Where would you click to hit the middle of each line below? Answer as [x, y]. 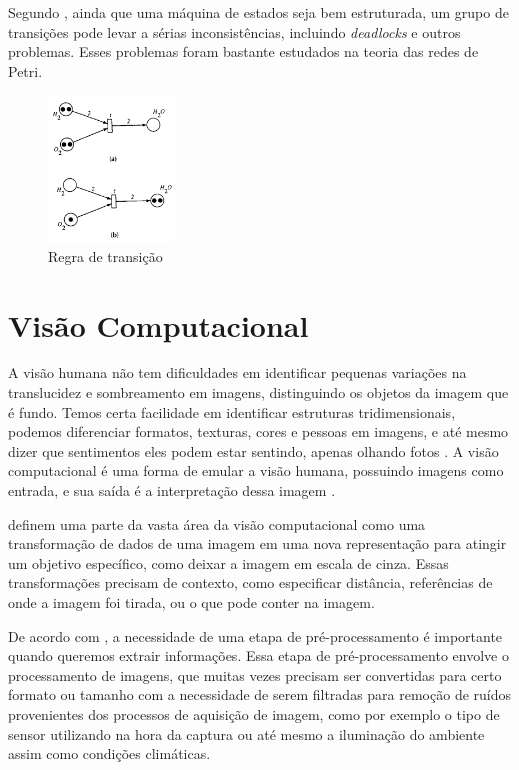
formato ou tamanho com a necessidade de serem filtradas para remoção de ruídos [260, 694]
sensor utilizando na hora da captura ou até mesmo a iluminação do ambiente [246, 733]
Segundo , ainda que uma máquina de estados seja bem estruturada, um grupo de [258, 12]
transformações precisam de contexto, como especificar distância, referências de [250, 582]
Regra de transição [105, 255]
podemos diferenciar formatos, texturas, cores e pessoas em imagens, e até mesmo [258, 431]
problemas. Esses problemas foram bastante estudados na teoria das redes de [243, 51]
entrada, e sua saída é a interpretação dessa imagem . [172, 490]
